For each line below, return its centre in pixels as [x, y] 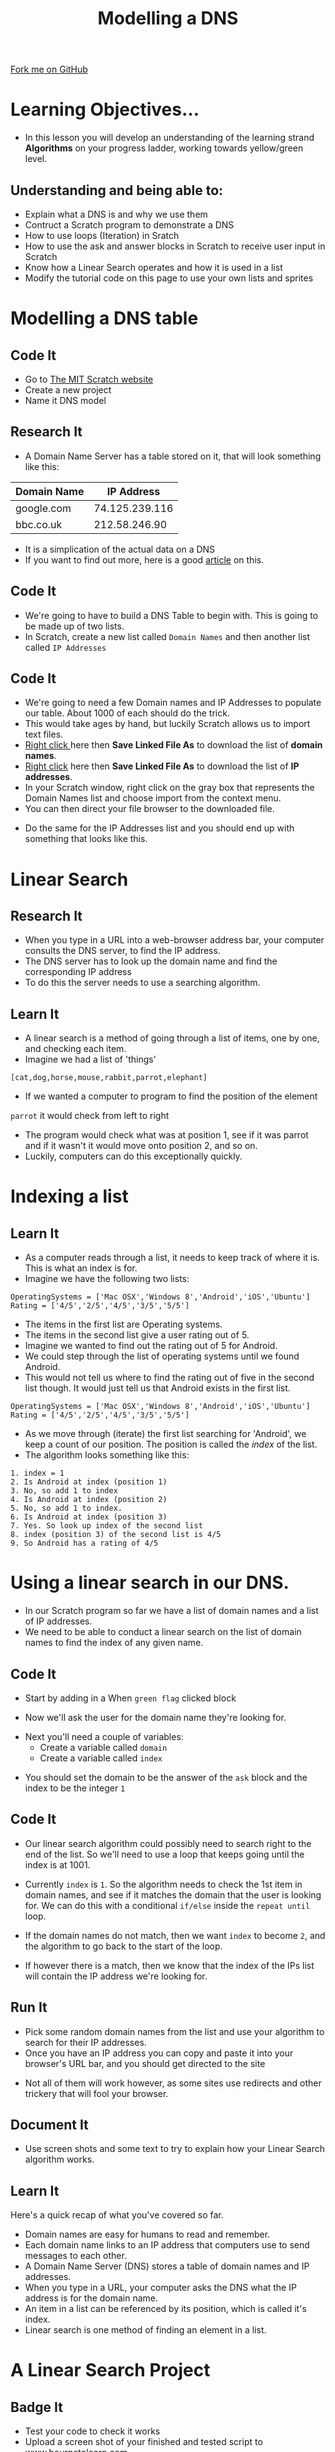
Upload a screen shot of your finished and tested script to [143, 2442]
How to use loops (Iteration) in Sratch [102, 235]
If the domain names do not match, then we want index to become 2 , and [175, 1935]
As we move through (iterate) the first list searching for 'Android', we [165, 1434]
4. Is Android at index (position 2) [89, 1500]
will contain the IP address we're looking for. [116, 1976]
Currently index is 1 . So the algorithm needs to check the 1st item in [163, 1884]
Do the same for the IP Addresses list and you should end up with [159, 828]
